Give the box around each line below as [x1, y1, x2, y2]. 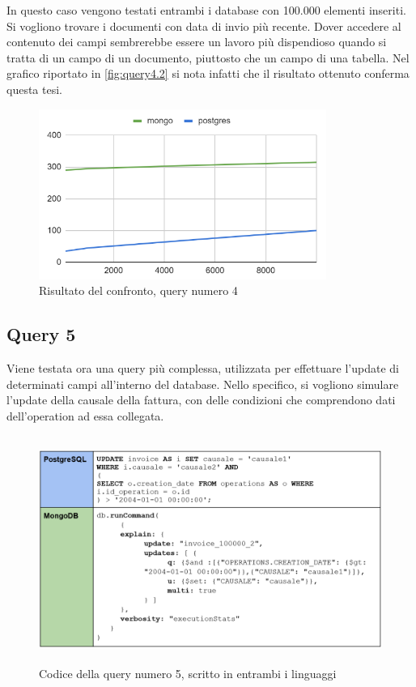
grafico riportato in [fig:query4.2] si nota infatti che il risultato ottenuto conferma [6, 65, 410, 82]
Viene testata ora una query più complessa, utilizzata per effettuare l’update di [6, 359, 399, 376]
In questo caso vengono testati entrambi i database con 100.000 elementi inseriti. [6, 2, 406, 18]
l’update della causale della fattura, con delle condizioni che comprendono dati [6, 391, 396, 408]
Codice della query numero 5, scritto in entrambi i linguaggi [39, 664, 337, 681]
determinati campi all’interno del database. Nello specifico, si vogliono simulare [6, 375, 399, 392]
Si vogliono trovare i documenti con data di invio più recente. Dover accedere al [6, 17, 401, 34]
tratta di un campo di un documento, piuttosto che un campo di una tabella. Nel [6, 49, 410, 66]
